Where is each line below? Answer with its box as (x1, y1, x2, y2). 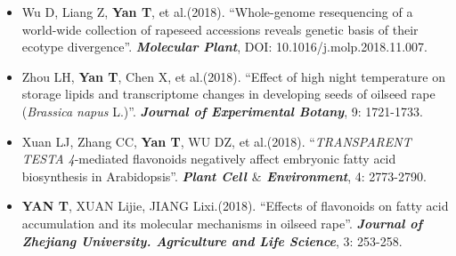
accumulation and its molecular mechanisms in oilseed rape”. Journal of (21, 213, 423, 232)
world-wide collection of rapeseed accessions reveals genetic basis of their (21, 20, 419, 38)
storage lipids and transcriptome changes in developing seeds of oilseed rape (21, 84, 436, 103)
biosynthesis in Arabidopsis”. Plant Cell (21, 166, 247, 185)
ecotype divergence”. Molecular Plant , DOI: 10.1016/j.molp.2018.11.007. (21, 37, 427, 56)
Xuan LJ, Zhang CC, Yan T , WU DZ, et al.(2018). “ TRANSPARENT (21, 132, 411, 150)
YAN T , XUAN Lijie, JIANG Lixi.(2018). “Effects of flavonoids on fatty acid (21, 196, 449, 215)
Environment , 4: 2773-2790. (266, 166, 427, 185)
